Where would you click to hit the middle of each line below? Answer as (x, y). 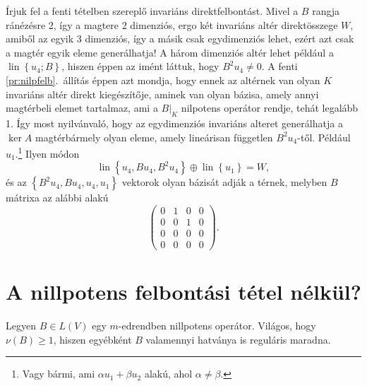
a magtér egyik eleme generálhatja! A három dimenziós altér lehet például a (170, 52)
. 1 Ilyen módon (47, 152)
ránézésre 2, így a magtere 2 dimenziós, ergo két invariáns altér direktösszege (172, 24)
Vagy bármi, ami (59, 374)
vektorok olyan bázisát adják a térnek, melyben (224, 182)
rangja (326, 11)
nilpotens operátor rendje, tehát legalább (270, 108)
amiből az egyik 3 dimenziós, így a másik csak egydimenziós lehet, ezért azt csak (180, 39)
